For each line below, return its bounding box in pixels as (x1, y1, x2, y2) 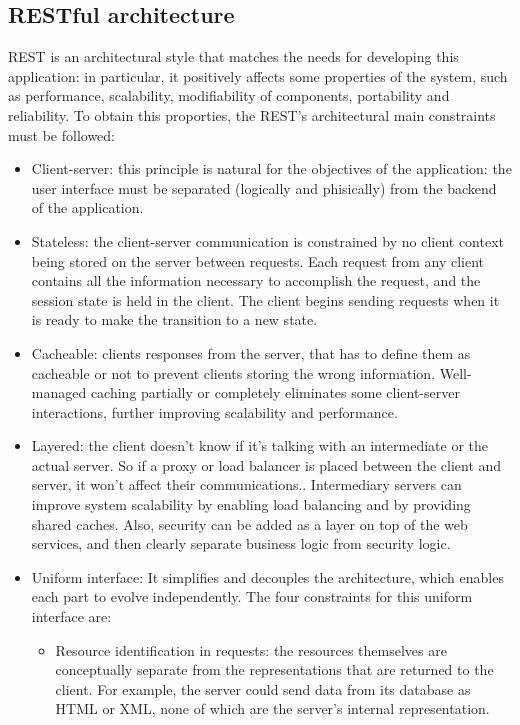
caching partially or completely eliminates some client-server (90, 382, 460, 403)
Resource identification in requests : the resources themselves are (55, 639, 447, 660)
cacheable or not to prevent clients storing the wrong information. (31, 362, 436, 383)
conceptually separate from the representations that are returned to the (55, 659, 494, 680)
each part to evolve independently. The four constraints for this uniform (31, 586, 473, 607)
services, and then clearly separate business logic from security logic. (31, 533, 451, 554)
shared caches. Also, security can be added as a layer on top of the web (31, 513, 468, 534)
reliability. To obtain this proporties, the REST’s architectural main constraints (8, 104, 496, 125)
